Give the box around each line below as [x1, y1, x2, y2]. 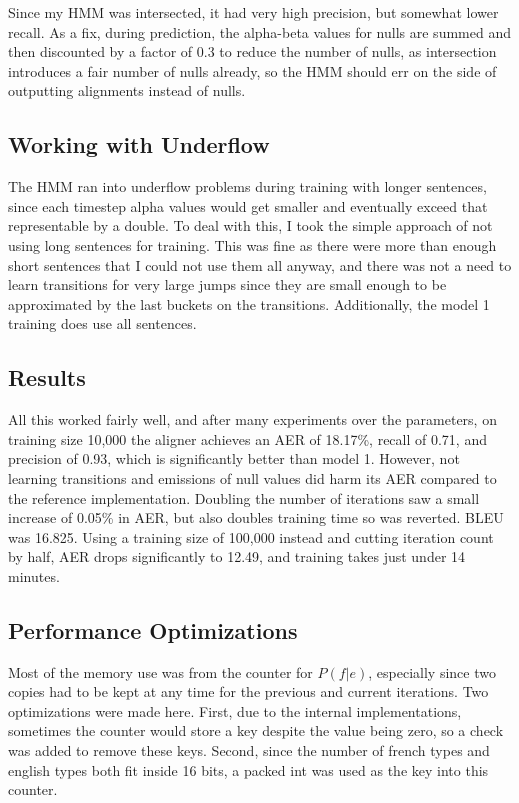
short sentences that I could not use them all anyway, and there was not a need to [8, 254, 512, 275]
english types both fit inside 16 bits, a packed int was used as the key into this [8, 759, 489, 780]
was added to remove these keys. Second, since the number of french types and [8, 740, 490, 761]
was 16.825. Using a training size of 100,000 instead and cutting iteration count [8, 526, 494, 547]
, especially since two [368, 661, 496, 682]
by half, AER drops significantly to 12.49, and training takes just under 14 [8, 546, 466, 567]
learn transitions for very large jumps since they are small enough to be [8, 274, 447, 295]
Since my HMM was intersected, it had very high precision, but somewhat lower [8, 2, 499, 22]
